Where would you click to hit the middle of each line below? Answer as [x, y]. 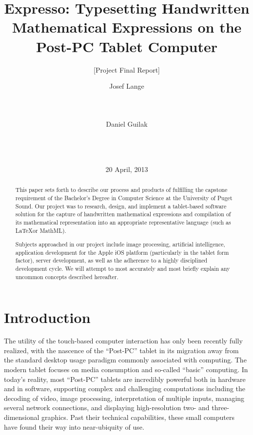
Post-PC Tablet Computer [127, 46]
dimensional [22, 417]
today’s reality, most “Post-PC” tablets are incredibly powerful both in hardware [125, 379]
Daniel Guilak [127, 124]
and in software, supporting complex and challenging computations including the [125, 388]
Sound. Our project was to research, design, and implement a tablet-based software [121, 206]
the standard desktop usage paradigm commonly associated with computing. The [125, 360]
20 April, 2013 [127, 169]
